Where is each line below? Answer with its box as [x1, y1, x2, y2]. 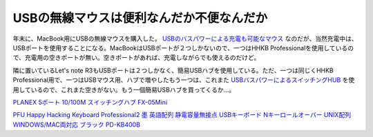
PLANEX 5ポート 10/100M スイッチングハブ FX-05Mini [12, 98, 168, 106]
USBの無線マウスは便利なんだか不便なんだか [12, 10, 268, 25]
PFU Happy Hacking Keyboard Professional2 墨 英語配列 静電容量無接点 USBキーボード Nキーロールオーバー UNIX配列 [12, 111, 352, 119]
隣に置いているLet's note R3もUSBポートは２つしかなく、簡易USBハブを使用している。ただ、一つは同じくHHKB [12, 66, 334, 74]
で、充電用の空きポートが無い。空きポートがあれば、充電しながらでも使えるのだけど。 [12, 54, 260, 62]
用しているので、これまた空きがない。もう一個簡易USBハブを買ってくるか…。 [12, 85, 235, 94]
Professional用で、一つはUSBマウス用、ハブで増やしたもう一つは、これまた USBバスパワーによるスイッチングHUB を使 [12, 76, 355, 84]
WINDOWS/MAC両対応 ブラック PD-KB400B [12, 120, 141, 129]
